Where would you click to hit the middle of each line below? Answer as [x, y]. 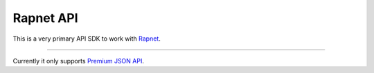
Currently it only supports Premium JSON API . [79, 61]
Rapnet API [46, 18]
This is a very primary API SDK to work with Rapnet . [87, 39]
